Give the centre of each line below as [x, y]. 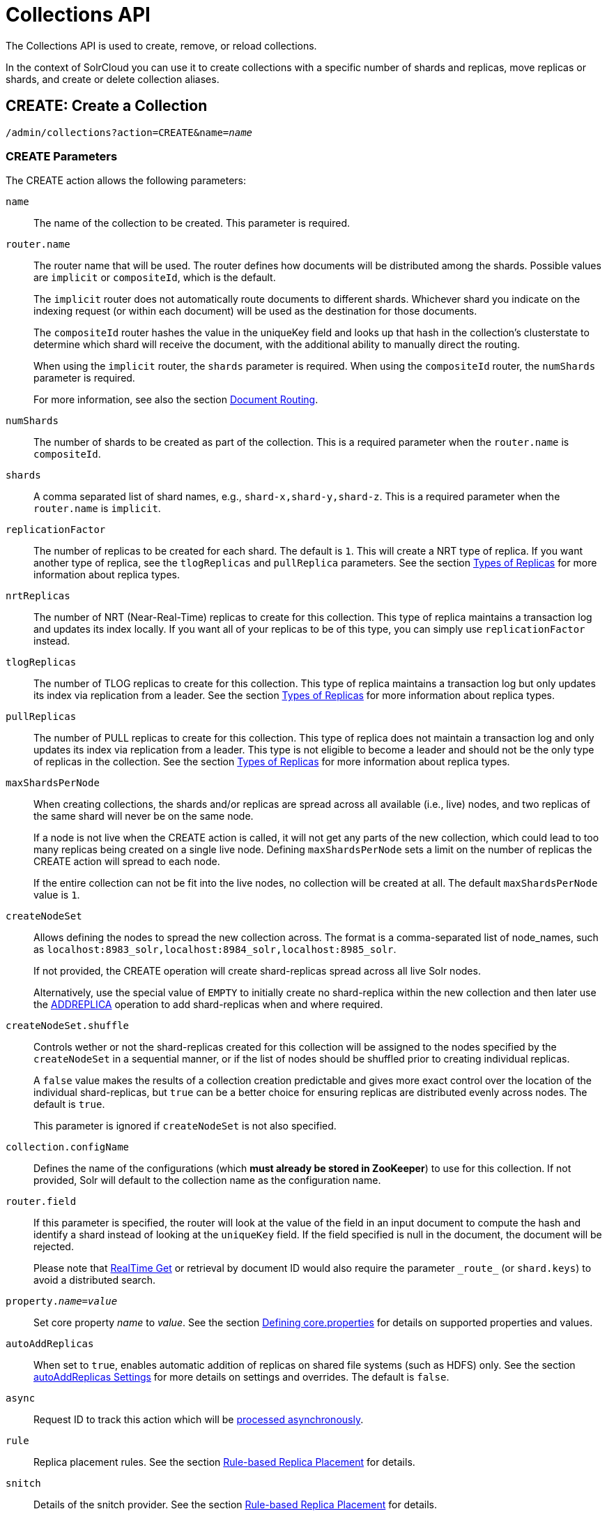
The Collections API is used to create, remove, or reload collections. [161, 45]
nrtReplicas [38, 596]
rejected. [54, 1247]
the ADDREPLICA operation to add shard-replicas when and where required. [208, 1005]
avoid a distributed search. [94, 1280]
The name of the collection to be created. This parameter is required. [192, 223]
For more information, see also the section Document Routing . [176, 400]
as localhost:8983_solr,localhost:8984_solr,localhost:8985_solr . [215, 950]
